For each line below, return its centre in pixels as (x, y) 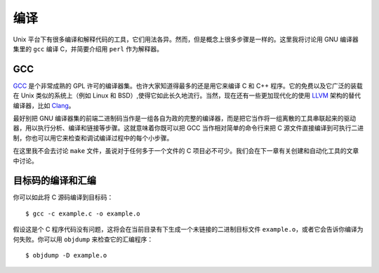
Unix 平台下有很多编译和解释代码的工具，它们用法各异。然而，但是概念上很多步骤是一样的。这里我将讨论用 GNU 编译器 (186, 39)
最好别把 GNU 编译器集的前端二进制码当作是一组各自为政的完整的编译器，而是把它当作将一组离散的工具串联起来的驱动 (185, 119)
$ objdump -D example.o (66, 255)
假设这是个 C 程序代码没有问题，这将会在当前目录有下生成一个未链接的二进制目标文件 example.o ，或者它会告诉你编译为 (188, 229)
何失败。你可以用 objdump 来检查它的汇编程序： (83, 239)
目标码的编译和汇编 (54, 181)
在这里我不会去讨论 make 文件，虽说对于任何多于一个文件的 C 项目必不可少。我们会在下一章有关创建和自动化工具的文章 (186, 151)
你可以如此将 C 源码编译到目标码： (63, 197)
